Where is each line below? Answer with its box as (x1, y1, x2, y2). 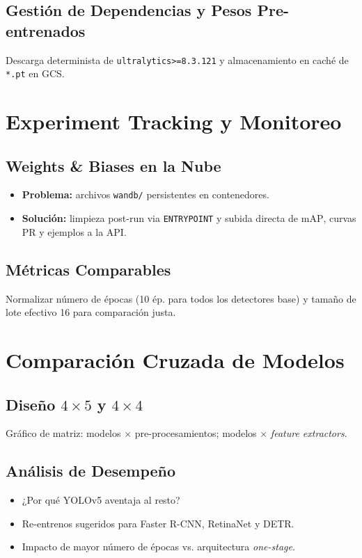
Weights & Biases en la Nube (6, 154, 221, 176)
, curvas (323, 211, 356, 225)
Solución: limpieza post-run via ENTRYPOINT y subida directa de (22, 211, 299, 225)
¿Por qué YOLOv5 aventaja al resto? (22, 493, 180, 507)
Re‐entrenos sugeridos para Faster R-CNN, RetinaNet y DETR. (22, 516, 294, 530)
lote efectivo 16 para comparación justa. (6, 305, 176, 319)
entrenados (6, 19, 86, 41)
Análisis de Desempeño (6, 460, 176, 481)
